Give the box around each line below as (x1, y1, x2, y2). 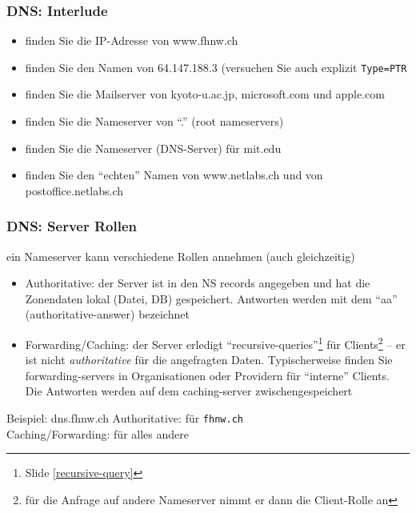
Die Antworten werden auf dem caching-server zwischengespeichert (25, 383, 353, 399)
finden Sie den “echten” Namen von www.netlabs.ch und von (25, 166, 323, 183)
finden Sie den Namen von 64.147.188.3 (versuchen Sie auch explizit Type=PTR (25, 58, 407, 75)
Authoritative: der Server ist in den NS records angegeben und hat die (25, 275, 370, 291)
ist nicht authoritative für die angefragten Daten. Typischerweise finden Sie (25, 351, 393, 368)
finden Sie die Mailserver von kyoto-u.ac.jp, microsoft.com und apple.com (25, 86, 385, 102)
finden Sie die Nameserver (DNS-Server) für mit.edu (25, 139, 282, 156)
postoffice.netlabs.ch (25, 182, 124, 198)
